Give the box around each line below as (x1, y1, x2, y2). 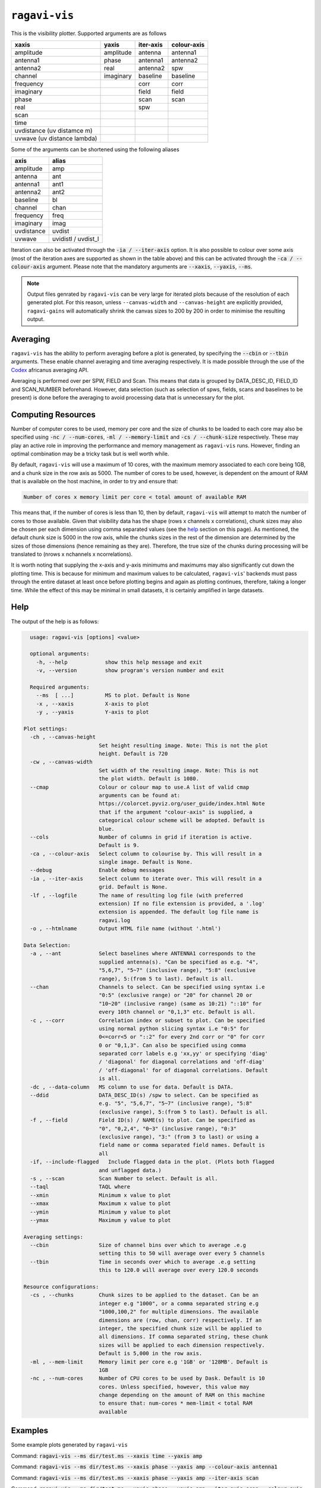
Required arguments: (30, 683, 90, 690)
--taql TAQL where (30, 1183, 131, 1190)
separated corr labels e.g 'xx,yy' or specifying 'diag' (98, 1051, 269, 1057)
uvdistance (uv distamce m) (14, 126, 93, 135)
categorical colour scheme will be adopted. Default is (98, 817, 265, 824)
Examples (11, 1426, 49, 1436)
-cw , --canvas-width (30, 759, 93, 765)
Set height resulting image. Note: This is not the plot (98, 742, 269, 749)
